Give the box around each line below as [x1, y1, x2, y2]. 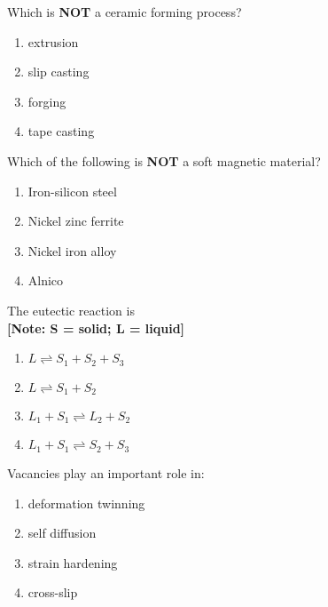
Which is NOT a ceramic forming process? [7, 3, 242, 20]
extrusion [27, 32, 79, 51]
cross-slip [27, 583, 78, 602]
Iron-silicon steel [27, 181, 117, 200]
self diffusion [27, 523, 97, 542]
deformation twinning [27, 493, 145, 512]
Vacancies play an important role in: [7, 463, 205, 482]
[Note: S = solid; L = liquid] [7, 318, 185, 337]
